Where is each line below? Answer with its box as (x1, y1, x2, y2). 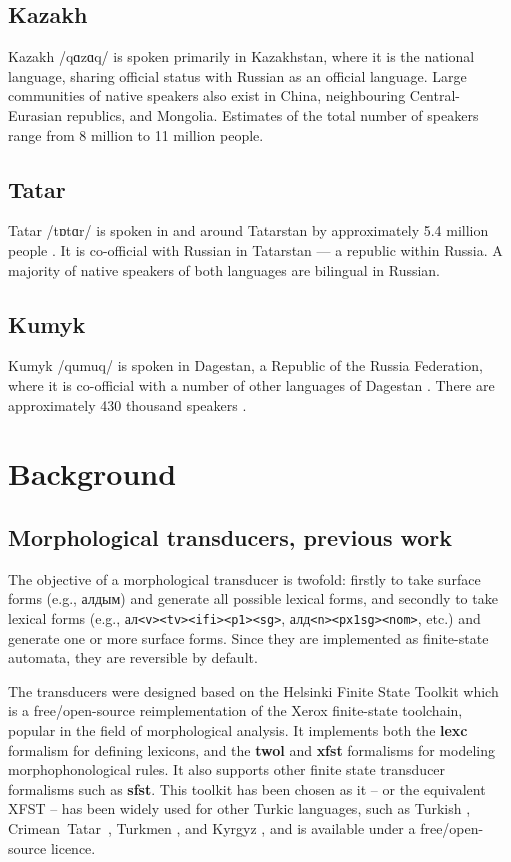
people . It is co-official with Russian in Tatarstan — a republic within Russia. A (8, 239, 503, 260)
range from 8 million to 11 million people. (8, 124, 264, 145)
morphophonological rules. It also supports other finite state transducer (8, 759, 446, 780)
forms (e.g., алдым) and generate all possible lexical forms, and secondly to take (8, 588, 498, 609)
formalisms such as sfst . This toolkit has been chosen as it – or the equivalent (8, 778, 486, 799)
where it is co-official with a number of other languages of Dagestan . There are (8, 374, 495, 395)
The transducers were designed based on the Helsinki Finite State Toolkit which (8, 680, 499, 701)
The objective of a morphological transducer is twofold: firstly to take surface (8, 568, 481, 589)
